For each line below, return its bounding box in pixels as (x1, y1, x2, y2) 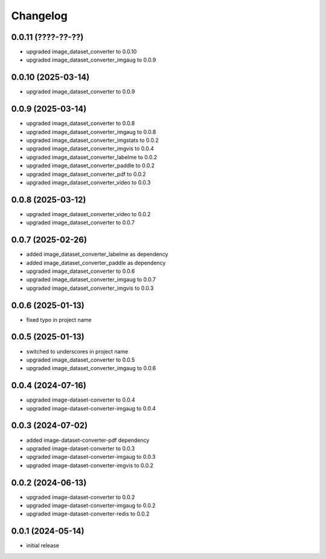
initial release (26, 542, 60, 549)
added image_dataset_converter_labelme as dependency (26, 251, 168, 258)
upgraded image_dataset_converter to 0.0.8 (26, 120, 135, 127)
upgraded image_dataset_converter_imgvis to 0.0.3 (26, 284, 154, 292)
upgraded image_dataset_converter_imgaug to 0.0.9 (26, 56, 156, 63)
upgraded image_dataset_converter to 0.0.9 (26, 88, 135, 95)
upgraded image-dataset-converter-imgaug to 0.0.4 (26, 404, 156, 412)
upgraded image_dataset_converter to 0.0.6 (26, 267, 135, 275)
